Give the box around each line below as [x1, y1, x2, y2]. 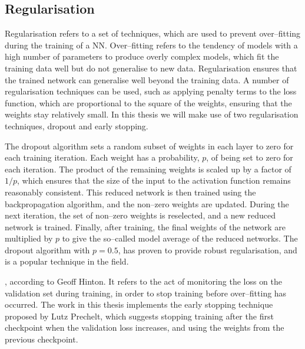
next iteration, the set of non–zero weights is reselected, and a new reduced [5, 209, 276, 221]
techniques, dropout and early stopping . [5, 119, 148, 132]
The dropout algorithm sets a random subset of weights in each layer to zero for [5, 139, 294, 152]
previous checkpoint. [5, 333, 78, 345]
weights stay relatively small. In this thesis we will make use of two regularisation [5, 108, 299, 120]
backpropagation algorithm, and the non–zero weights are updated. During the [5, 197, 289, 210]
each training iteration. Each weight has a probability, [5, 151, 200, 164]
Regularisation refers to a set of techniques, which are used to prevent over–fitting [5, 27, 301, 40]
